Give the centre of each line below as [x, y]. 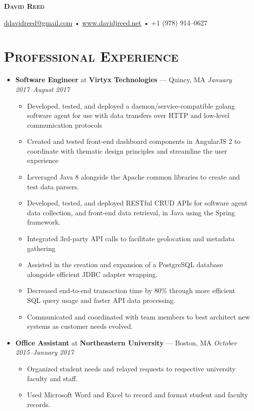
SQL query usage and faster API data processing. [101, 300]
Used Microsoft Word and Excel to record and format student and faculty [138, 395]
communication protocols [64, 125]
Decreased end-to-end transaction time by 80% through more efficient [131, 290]
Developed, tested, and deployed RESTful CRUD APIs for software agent [137, 203]
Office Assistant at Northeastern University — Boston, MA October [126, 342]
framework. [44, 222]
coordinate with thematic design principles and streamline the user [127, 150]
